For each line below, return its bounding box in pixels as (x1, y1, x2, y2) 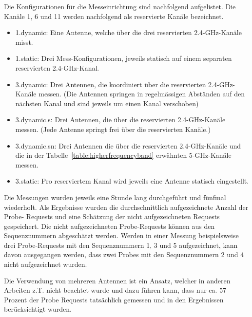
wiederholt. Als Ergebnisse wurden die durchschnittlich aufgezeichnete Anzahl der (4, 202, 249, 212)
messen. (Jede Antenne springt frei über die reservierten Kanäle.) (15, 124, 211, 134)
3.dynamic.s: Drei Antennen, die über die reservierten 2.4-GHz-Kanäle (15, 114, 226, 125)
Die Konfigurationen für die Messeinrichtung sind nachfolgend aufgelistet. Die (4, 1, 236, 11)
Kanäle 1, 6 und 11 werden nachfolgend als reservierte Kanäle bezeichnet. (4, 11, 224, 21)
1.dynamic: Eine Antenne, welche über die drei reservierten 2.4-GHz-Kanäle (15, 27, 242, 37)
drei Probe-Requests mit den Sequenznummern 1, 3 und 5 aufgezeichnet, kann (4, 240, 238, 250)
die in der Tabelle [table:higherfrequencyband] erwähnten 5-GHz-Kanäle (15, 150, 232, 160)
